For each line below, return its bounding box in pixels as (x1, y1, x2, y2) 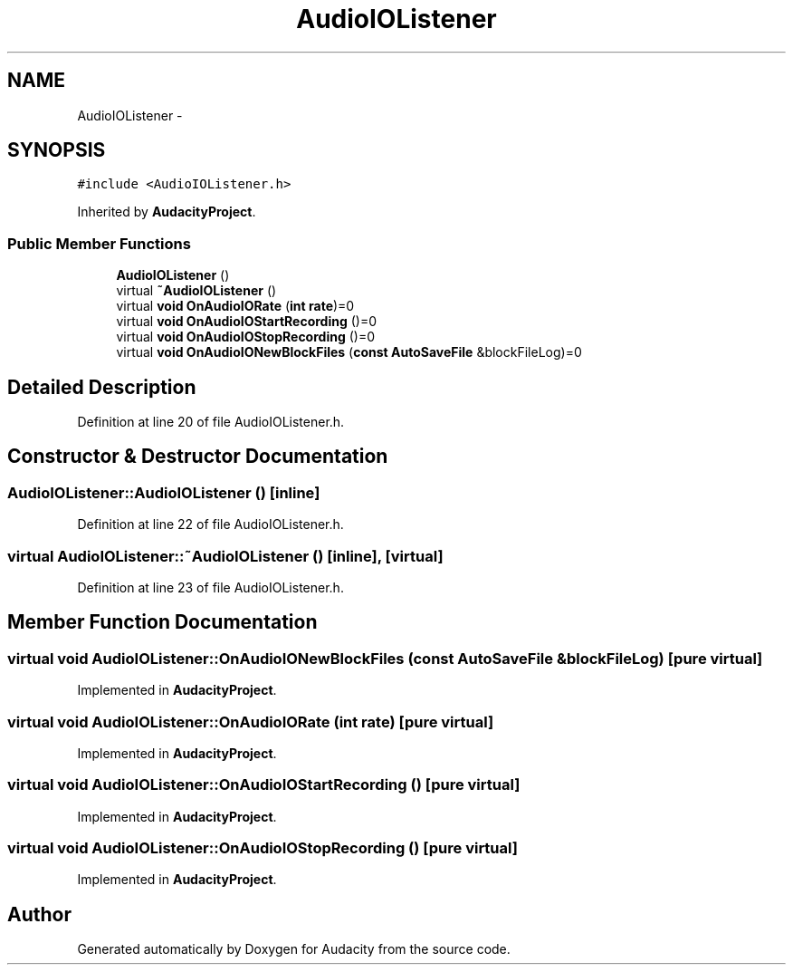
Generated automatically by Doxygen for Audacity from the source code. (77, 941, 511, 958)
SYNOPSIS (7, 139, 106, 162)
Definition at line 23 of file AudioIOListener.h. (77, 580, 344, 595)
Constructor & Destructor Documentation (7, 445, 388, 468)
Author (7, 902, 72, 926)
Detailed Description (7, 375, 196, 399)
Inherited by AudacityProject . (77, 204, 256, 220)
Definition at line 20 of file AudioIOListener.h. (77, 414, 345, 430)
